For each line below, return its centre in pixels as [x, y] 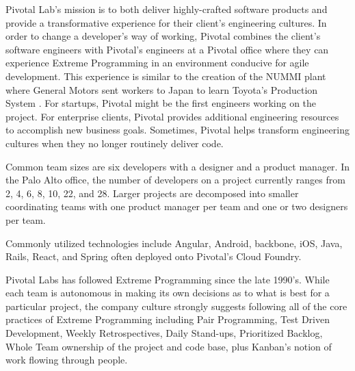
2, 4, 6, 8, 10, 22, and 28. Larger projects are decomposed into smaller [152, 193]
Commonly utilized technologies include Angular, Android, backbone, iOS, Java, [174, 243]
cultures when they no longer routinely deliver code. [115, 143]
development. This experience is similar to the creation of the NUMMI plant [166, 76]
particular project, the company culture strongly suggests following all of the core [176, 306]
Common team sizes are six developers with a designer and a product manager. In [177, 166]
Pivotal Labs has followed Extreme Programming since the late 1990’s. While [168, 279]
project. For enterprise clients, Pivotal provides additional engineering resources [172, 116]
